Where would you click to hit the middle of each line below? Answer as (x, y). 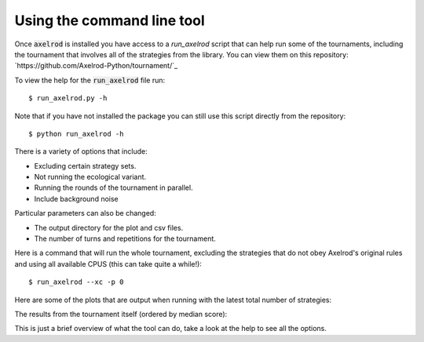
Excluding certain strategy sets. (85, 166)
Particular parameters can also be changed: (85, 213)
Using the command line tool (110, 20)
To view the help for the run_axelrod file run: (90, 80)
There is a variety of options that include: (81, 151)
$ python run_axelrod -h (76, 134)
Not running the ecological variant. (90, 177)
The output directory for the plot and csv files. (109, 227)
